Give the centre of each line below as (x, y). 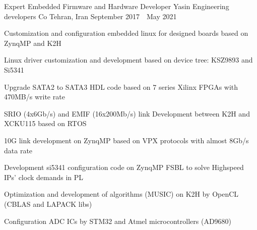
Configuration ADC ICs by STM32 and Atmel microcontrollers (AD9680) (118, 221)
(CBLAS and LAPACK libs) (48, 204)
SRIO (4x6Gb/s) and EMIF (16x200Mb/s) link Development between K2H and (127, 113)
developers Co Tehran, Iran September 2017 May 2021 (90, 16)
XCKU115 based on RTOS (45, 123)
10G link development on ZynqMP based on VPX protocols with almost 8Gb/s (126, 140)
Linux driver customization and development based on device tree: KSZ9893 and (128, 60)
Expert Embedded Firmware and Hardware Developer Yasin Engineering (117, 6)
